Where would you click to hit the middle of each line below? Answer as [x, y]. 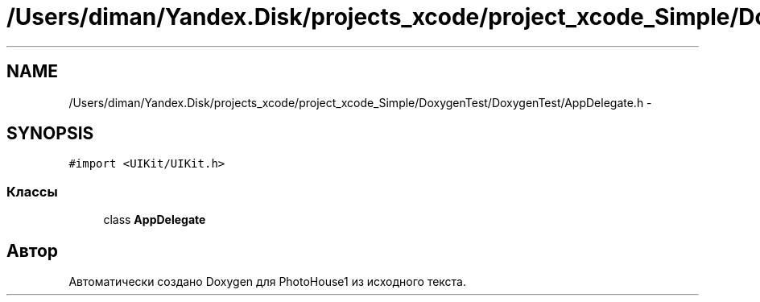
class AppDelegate [155, 220]
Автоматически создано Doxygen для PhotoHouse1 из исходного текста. [268, 282]
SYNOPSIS [50, 134]
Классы [32, 191]
